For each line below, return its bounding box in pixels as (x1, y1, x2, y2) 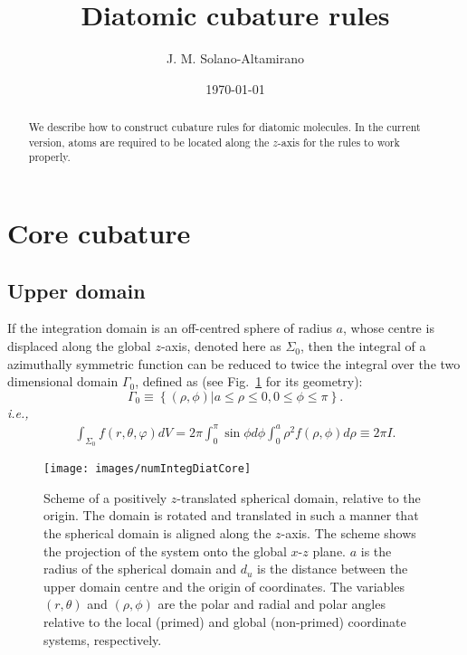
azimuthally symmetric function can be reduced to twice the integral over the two (7, 354, 461, 373)
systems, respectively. (43, 630, 162, 649)
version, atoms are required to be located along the (28, 134, 270, 149)
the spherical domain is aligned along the (43, 524, 272, 543)
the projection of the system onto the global (43, 541, 287, 560)
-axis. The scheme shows (281, 524, 416, 543)
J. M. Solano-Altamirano (167, 49, 304, 68)
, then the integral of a (300, 337, 426, 356)
